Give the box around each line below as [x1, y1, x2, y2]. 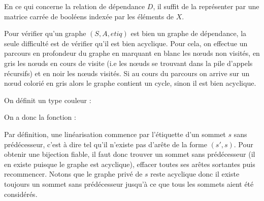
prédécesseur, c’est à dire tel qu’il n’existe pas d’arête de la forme [4, 139, 207, 149]
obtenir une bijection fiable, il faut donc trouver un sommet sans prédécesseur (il [4, 149, 255, 159]
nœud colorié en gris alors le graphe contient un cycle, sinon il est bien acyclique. [4, 78, 256, 88]
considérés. [4, 188, 38, 199]
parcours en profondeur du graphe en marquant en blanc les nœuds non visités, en [4, 48, 260, 58]
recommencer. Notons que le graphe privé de [4, 169, 143, 179]
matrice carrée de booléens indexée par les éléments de [4, 11, 174, 21]
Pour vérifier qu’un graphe [4, 28, 86, 39]
